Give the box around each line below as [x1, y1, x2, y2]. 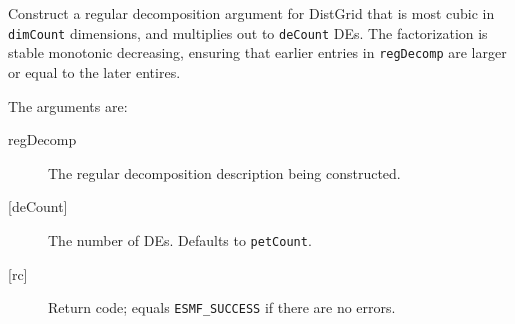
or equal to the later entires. [8, 61, 181, 82]
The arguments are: [8, 95, 128, 116]
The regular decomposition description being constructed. [48, 162, 401, 183]
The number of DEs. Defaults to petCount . [48, 229, 312, 250]
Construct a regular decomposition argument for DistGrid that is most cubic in [8, 3, 495, 23]
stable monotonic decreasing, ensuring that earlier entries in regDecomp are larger [8, 42, 507, 63]
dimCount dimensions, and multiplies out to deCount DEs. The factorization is [8, 22, 488, 43]
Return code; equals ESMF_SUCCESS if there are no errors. [48, 297, 396, 318]
